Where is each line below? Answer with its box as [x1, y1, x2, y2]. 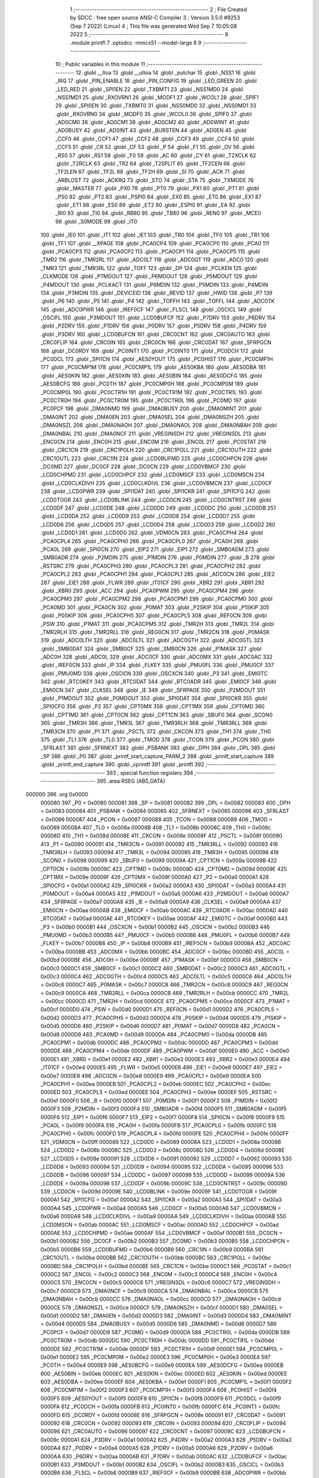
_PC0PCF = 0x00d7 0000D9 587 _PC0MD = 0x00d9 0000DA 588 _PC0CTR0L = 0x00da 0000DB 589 [40, 1328, 290, 1336]
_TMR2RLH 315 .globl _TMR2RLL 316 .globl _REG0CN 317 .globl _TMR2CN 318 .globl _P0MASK [40, 628, 270, 636]
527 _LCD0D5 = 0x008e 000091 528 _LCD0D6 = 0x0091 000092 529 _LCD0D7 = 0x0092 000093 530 [40, 1155, 292, 1162]
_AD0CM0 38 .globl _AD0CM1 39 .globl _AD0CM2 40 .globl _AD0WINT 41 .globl [55, 119, 249, 126]
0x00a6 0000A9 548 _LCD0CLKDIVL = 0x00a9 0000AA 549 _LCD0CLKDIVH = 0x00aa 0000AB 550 [40, 1213, 287, 1220]
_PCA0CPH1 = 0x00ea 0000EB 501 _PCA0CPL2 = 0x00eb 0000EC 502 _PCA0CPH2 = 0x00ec [40, 1081, 271, 1087]
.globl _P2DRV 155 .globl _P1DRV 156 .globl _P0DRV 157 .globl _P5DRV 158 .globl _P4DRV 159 [40, 322, 267, 329]
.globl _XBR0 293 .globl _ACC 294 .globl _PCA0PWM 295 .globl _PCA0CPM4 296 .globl [40, 587, 254, 594]
